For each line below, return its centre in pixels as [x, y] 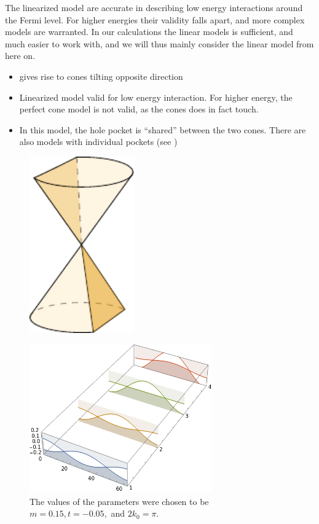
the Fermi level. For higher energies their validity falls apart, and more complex [155, 19]
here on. [20, 56]
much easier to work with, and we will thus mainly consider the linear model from [159, 43]
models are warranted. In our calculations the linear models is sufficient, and [149, 32]
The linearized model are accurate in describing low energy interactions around [154, 7]
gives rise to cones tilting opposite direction [101, 76]
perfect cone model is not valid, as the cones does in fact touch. [139, 109]
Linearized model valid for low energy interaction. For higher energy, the [156, 97]
